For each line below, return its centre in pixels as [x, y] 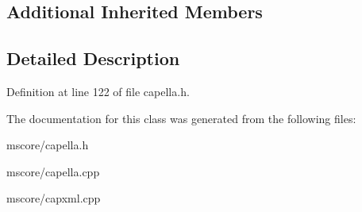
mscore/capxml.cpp [54, 198]
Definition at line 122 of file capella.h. [98, 91]
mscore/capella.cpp [53, 171]
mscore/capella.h [48, 145]
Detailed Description [93, 58]
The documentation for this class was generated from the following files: [181, 118]
